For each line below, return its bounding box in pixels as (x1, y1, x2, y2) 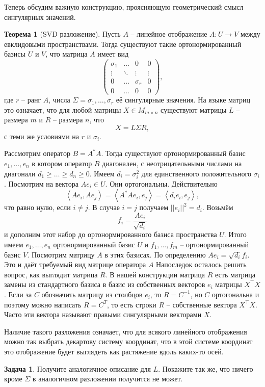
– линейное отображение (130, 29, 207, 39)
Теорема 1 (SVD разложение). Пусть (4, 29, 121, 39)
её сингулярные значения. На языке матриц (116, 94, 250, 105)
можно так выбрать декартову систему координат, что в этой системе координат (4, 336, 253, 347)
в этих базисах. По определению (104, 249, 206, 260)
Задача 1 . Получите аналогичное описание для (4, 363, 151, 374)
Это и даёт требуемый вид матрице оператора (4, 259, 146, 270)
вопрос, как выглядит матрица (4, 269, 98, 279)
